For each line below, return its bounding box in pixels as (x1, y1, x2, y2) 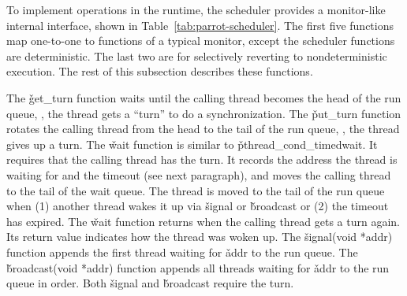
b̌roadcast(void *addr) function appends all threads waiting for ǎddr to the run (6, 259, 390, 276)
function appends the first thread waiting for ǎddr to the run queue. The (6, 243, 358, 260)
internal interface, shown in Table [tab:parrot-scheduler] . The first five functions (6, 17, 394, 33)
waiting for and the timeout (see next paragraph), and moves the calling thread (6, 166, 391, 183)
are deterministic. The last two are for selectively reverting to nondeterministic (6, 47, 387, 64)
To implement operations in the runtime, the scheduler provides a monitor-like (6, 2, 386, 17)
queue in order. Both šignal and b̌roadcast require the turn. (6, 275, 294, 291)
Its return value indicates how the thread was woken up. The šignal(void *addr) (6, 228, 393, 245)
